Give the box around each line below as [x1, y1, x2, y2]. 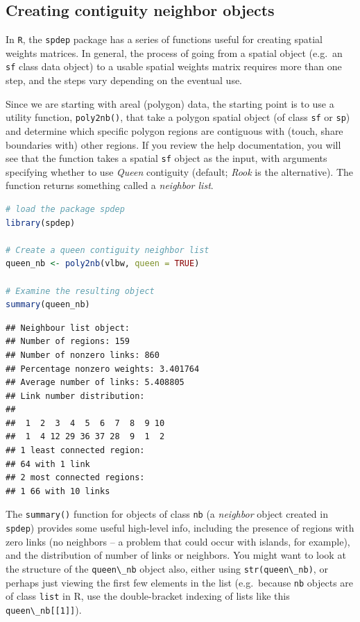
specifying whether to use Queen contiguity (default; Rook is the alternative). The [6, 164, 353, 179]
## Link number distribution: [6, 391, 145, 401]
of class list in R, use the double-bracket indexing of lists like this [6, 589, 290, 603]
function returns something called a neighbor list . [6, 178, 214, 193]
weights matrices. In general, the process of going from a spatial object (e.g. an [6, 45, 343, 60]
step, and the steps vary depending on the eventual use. [6, 73, 243, 88]
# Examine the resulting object [6, 286, 155, 296]
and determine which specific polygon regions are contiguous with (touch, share [6, 123, 343, 138]
